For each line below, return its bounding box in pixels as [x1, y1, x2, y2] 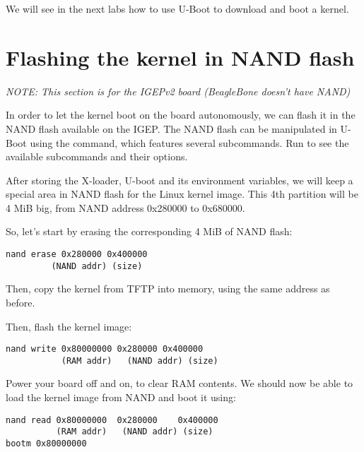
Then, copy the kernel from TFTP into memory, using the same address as [6, 281, 330, 296]
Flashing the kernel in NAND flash [6, 42, 355, 71]
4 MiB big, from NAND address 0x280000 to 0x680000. [6, 200, 245, 215]
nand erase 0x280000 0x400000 [6, 249, 148, 260]
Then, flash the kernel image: [6, 319, 132, 333]
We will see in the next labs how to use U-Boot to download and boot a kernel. [6, 1, 349, 16]
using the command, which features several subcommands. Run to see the [30, 135, 349, 150]
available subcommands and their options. [6, 149, 188, 164]
